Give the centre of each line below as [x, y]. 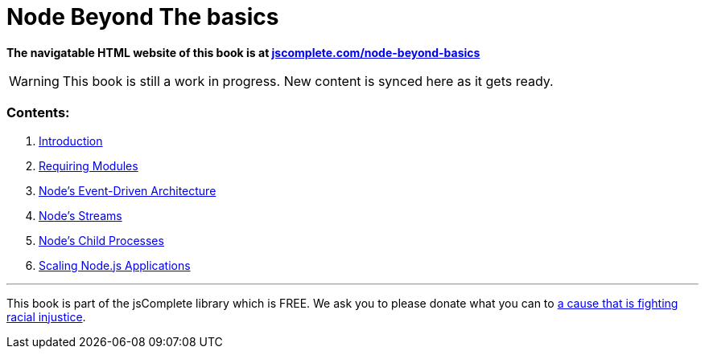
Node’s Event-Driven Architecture [128, 190]
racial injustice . [46, 316]
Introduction [71, 141]
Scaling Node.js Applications [115, 265]
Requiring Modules [89, 165]
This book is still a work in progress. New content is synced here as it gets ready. [308, 81]
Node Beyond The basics [143, 17]
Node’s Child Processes [101, 240]
